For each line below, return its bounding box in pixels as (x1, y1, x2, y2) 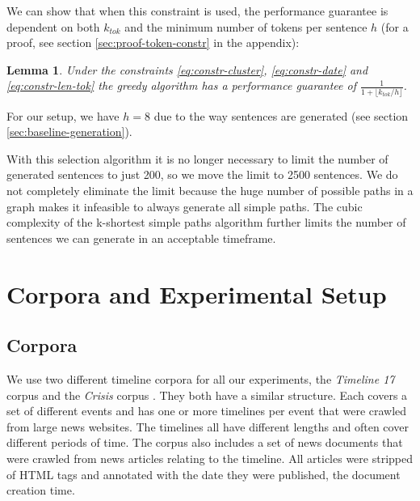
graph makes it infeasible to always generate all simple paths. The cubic (6, 197, 363, 214)
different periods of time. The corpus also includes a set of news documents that (6, 434, 403, 451)
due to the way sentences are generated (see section (153, 107, 409, 124)
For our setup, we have (6, 107, 120, 124)
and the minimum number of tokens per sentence (124, 18, 367, 35)
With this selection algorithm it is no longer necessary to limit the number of (6, 150, 388, 167)
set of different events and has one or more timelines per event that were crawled (6, 402, 407, 419)
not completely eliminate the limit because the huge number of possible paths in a (6, 182, 414, 199)
